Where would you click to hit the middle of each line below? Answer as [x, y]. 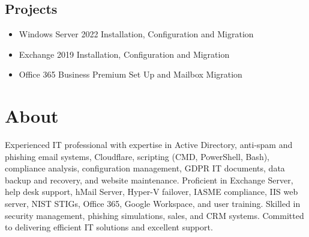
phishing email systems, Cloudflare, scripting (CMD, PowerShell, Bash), [137, 156]
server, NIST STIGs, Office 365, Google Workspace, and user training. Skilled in [153, 204]
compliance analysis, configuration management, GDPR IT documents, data [145, 168]
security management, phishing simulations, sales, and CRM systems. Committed [154, 215]
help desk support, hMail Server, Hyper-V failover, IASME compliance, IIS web [151, 192]
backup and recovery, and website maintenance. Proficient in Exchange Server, [149, 180]
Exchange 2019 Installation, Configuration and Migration [124, 54]
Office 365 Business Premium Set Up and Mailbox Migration [130, 74]
